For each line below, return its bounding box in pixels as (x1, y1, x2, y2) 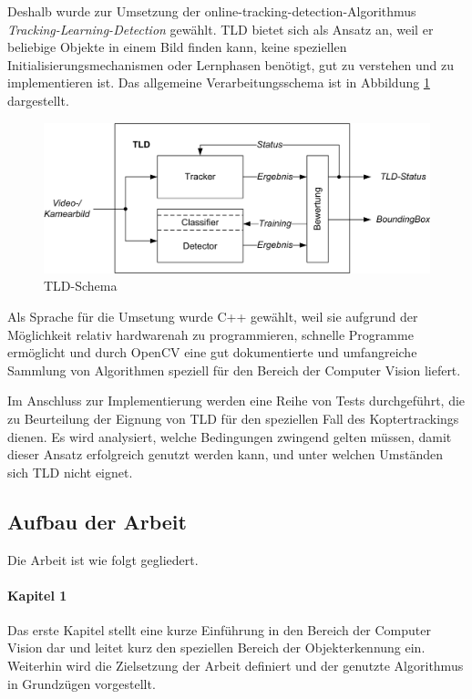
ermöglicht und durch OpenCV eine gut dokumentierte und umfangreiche (7, 343, 417, 362)
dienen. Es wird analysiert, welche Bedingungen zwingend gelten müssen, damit (7, 427, 452, 446)
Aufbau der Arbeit (7, 507, 187, 535)
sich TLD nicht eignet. (7, 462, 133, 481)
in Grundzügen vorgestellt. (7, 673, 156, 693)
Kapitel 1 (7, 585, 67, 604)
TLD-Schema (44, 276, 118, 295)
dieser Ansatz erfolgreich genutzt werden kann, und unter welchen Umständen (7, 445, 443, 464)
